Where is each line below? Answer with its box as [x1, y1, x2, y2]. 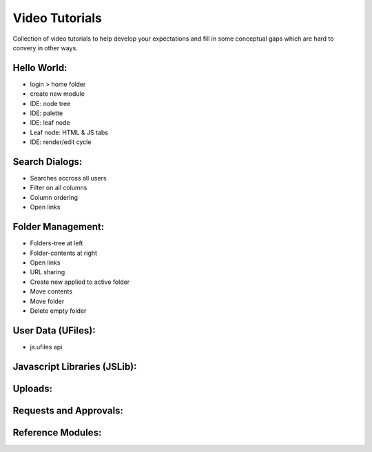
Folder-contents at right [30, 249, 98, 257]
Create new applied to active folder [30, 278, 130, 286]
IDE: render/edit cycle [30, 138, 92, 146]
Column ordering [30, 193, 79, 201]
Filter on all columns [30, 183, 87, 192]
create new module [30, 90, 85, 98]
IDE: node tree [30, 99, 71, 107]
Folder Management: [12, 221, 105, 233]
